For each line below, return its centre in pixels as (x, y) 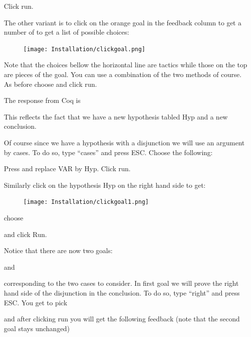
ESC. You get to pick (36, 302)
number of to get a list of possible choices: (67, 32)
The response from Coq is (42, 100)
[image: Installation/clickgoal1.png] (86, 202)
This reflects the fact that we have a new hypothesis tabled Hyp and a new (116, 116)
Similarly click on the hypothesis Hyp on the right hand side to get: (105, 185)
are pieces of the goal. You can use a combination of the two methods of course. (123, 74)
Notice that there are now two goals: (58, 250)
